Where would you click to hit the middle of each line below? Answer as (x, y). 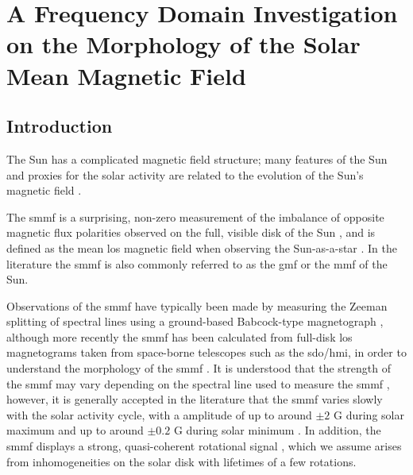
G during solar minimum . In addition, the (277, 430)
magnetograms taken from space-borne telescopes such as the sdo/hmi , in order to (206, 352)
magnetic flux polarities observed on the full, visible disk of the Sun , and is (191, 232)
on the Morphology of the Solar (183, 44)
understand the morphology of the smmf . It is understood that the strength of (199, 368)
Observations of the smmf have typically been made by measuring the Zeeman (197, 305)
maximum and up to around (75, 430)
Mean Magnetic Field (126, 75)
